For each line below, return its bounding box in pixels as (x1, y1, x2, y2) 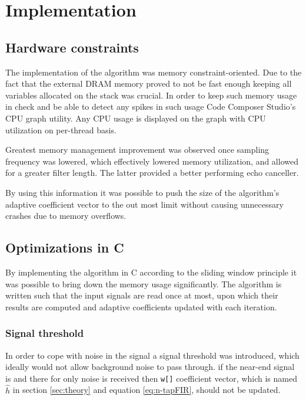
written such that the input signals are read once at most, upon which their (5, 289, 278, 301)
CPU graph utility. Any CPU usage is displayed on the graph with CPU (5, 112, 266, 124)
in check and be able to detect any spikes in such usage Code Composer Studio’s (5, 100, 296, 113)
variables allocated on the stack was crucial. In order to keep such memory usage (5, 88, 297, 101)
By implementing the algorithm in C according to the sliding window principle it (5, 265, 297, 278)
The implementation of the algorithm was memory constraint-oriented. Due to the (5, 65, 302, 78)
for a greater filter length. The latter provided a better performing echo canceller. (5, 166, 299, 179)
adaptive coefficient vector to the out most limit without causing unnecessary (5, 198, 284, 210)
